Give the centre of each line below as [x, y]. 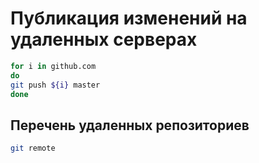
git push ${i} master [55, 85]
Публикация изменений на [129, 18]
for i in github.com [53, 66]
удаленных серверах [104, 39]
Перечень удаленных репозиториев [130, 125]
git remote [33, 148]
